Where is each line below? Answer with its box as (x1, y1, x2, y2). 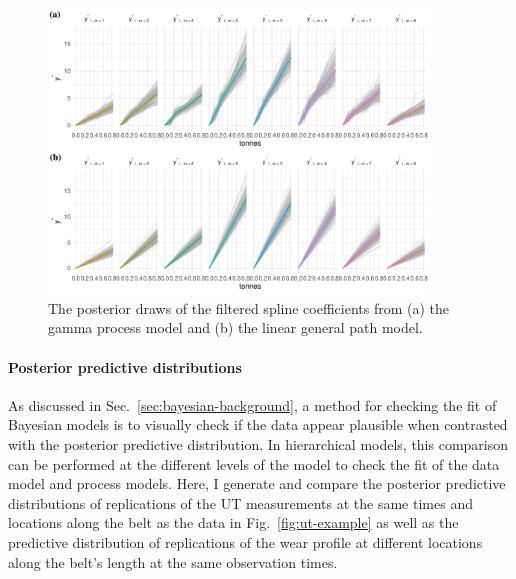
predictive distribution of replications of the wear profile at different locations (8, 531, 483, 552)
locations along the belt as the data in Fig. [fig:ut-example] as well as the (8, 512, 459, 533)
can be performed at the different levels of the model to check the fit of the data (8, 453, 500, 474)
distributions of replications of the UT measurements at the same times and (8, 492, 473, 513)
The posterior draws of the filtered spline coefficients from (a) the (48, 297, 450, 318)
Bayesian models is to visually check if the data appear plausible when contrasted (8, 414, 508, 435)
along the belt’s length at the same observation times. (8, 551, 338, 572)
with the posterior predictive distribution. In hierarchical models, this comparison (8, 433, 509, 454)
